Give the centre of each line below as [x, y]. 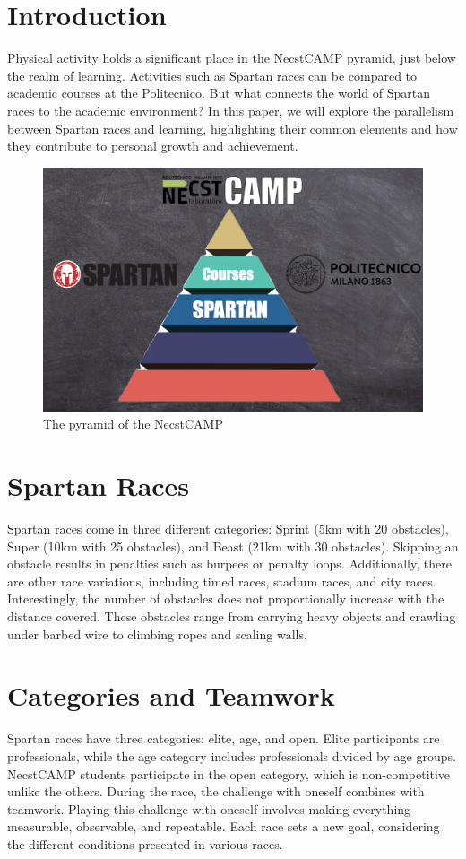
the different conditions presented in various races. [145, 843]
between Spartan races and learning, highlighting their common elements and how [233, 128]
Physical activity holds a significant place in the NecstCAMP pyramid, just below [232, 58]
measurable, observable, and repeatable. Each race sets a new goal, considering [224, 826]
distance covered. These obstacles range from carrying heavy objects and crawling [232, 616]
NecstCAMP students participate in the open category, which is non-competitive [229, 773]
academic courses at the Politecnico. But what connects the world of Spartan [219, 93]
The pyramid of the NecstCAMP [133, 424]
